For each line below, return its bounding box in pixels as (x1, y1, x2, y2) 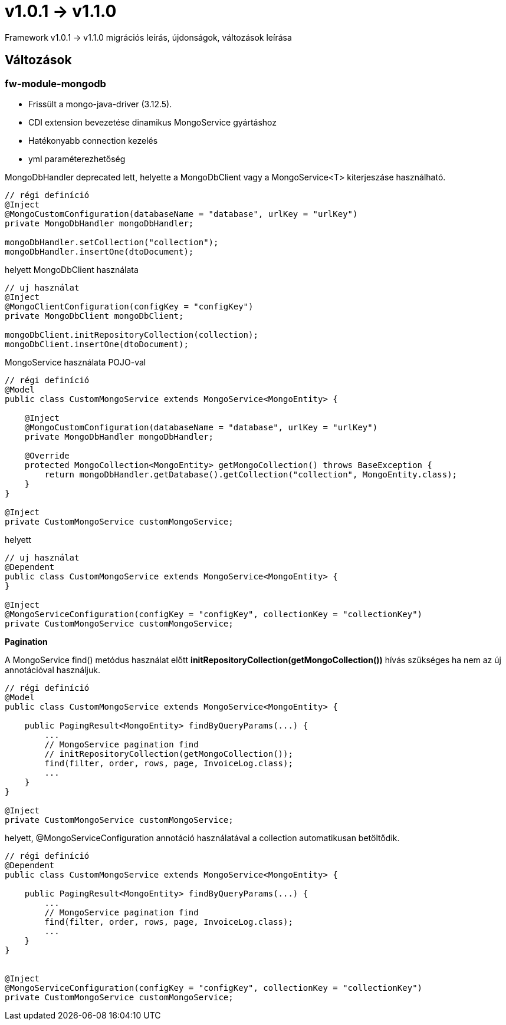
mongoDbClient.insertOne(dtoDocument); (5, 339, 189, 349)
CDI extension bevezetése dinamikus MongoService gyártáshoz (28, 117, 277, 127)
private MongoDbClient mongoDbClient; (5, 311, 184, 321)
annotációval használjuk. (5, 664, 100, 675)
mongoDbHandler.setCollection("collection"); (5, 237, 219, 247)
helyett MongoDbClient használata (5, 264, 139, 275)
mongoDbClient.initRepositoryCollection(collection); (5, 329, 258, 340)
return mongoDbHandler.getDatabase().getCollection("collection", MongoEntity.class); (44, 469, 458, 479)
